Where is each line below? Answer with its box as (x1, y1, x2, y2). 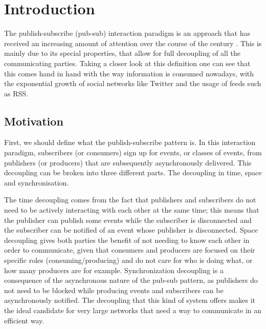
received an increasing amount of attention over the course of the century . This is (4, 37, 262, 48)
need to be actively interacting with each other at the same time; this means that (4, 204, 259, 215)
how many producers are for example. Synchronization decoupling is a (4, 264, 224, 275)
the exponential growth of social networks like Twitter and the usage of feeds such (4, 78, 261, 89)
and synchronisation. (4, 177, 69, 188)
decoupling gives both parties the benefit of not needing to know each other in (4, 234, 250, 245)
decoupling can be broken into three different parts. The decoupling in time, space (4, 167, 262, 178)
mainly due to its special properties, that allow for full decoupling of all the (4, 48, 240, 58)
